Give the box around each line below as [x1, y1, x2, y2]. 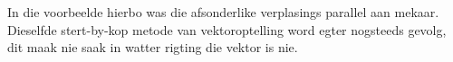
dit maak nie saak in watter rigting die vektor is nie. [7, 38, 298, 57]
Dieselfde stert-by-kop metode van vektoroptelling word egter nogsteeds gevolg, [7, 20, 447, 39]
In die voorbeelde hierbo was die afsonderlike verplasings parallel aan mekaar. [7, 3, 439, 21]
